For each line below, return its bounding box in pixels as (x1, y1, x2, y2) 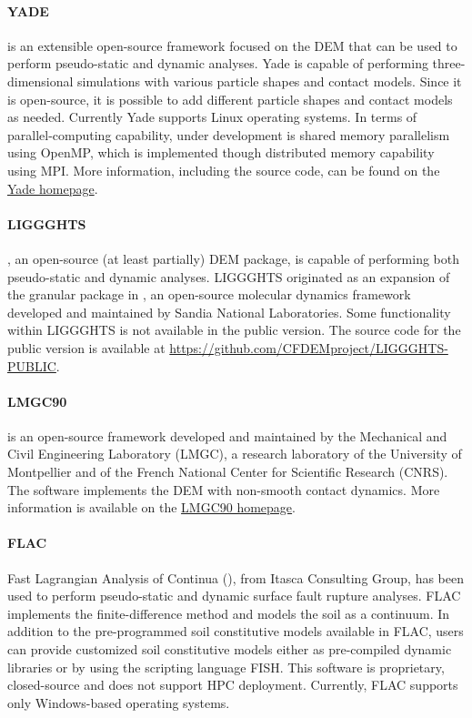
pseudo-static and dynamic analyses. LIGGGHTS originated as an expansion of (7, 267, 450, 286)
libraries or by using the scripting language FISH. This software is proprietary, (7, 657, 445, 676)
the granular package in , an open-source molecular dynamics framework (7, 285, 411, 304)
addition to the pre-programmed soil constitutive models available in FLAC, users (7, 622, 464, 641)
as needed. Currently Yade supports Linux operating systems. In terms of (7, 107, 417, 126)
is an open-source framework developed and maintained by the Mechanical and (7, 426, 447, 445)
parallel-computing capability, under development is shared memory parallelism (7, 125, 450, 144)
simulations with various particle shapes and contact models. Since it (77, 71, 462, 90)
